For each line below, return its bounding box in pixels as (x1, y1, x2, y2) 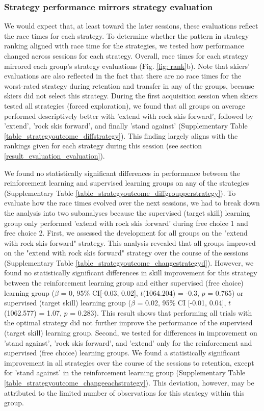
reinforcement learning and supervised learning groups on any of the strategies (4, 177, 249, 188)
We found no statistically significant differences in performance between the (4, 167, 240, 178)
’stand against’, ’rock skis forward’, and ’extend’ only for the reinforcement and (4, 337, 252, 348)
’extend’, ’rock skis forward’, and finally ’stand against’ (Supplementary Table (4, 120, 248, 131)
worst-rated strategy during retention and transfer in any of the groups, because (4, 80, 254, 91)
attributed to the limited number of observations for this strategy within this (4, 387, 245, 398)
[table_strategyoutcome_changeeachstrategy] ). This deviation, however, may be (4, 377, 254, 388)
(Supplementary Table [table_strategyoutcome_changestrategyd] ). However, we (4, 257, 254, 268)
